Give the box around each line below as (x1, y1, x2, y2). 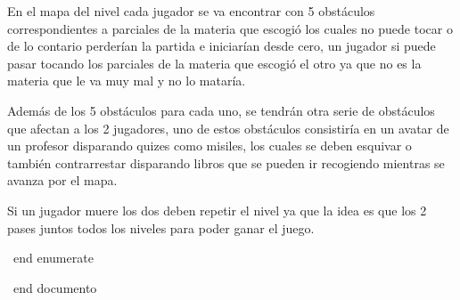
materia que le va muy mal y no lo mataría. (7, 71, 246, 90)
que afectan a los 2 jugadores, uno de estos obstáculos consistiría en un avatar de (7, 118, 449, 137)
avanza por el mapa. (7, 171, 118, 190)
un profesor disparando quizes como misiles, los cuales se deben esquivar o (7, 136, 412, 155)
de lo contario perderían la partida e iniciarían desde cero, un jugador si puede (7, 36, 436, 55)
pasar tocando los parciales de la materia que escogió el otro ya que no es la (7, 53, 422, 72)
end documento (12, 278, 97, 296)
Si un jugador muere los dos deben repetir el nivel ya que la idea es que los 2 (7, 200, 427, 219)
